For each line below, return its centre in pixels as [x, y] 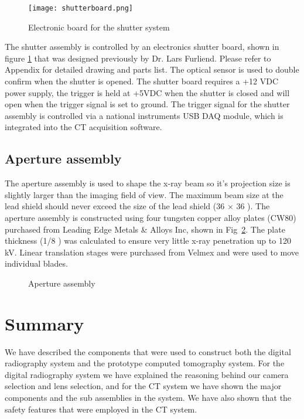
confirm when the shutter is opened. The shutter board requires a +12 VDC [142, 81]
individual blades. [36, 263]
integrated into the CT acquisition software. [83, 127]
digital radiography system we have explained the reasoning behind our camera [147, 374]
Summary [45, 323]
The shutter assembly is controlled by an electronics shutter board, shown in [142, 47]
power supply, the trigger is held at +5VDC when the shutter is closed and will [147, 92]
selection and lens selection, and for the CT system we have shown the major [143, 386]
